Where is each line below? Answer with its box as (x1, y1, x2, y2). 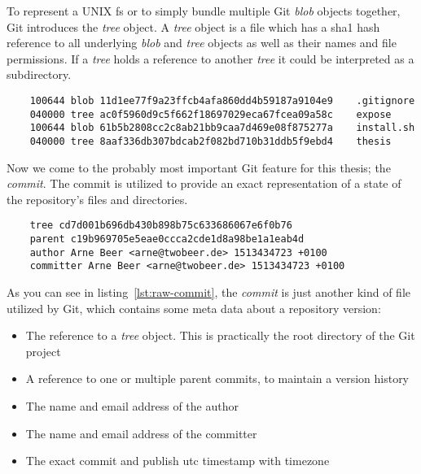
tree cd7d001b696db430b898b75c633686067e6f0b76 (29, 220, 292, 232)
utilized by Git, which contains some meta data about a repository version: (7, 299, 381, 316)
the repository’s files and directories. (7, 190, 188, 207)
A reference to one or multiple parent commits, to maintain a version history (25, 370, 410, 387)
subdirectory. (7, 66, 72, 83)
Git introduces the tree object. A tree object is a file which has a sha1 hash (7, 18, 380, 35)
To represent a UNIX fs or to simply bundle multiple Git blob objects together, (7, 2, 401, 19)
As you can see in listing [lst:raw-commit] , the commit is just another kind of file (7, 284, 410, 300)
